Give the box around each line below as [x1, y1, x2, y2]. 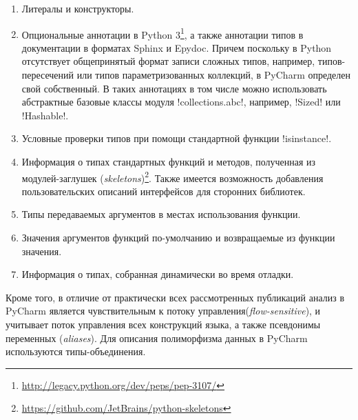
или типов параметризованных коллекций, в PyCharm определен [76, 68, 351, 82]
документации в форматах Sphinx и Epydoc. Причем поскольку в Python [21, 40, 332, 54]
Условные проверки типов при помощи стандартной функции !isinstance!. [21, 131, 332, 146]
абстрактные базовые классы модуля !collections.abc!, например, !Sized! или [21, 94, 341, 109]
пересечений [21, 68, 74, 82]
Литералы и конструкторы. [21, 1, 134, 15]
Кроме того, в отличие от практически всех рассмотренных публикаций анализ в [6, 290, 345, 304]
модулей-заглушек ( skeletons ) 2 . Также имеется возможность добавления [21, 168, 324, 185]
